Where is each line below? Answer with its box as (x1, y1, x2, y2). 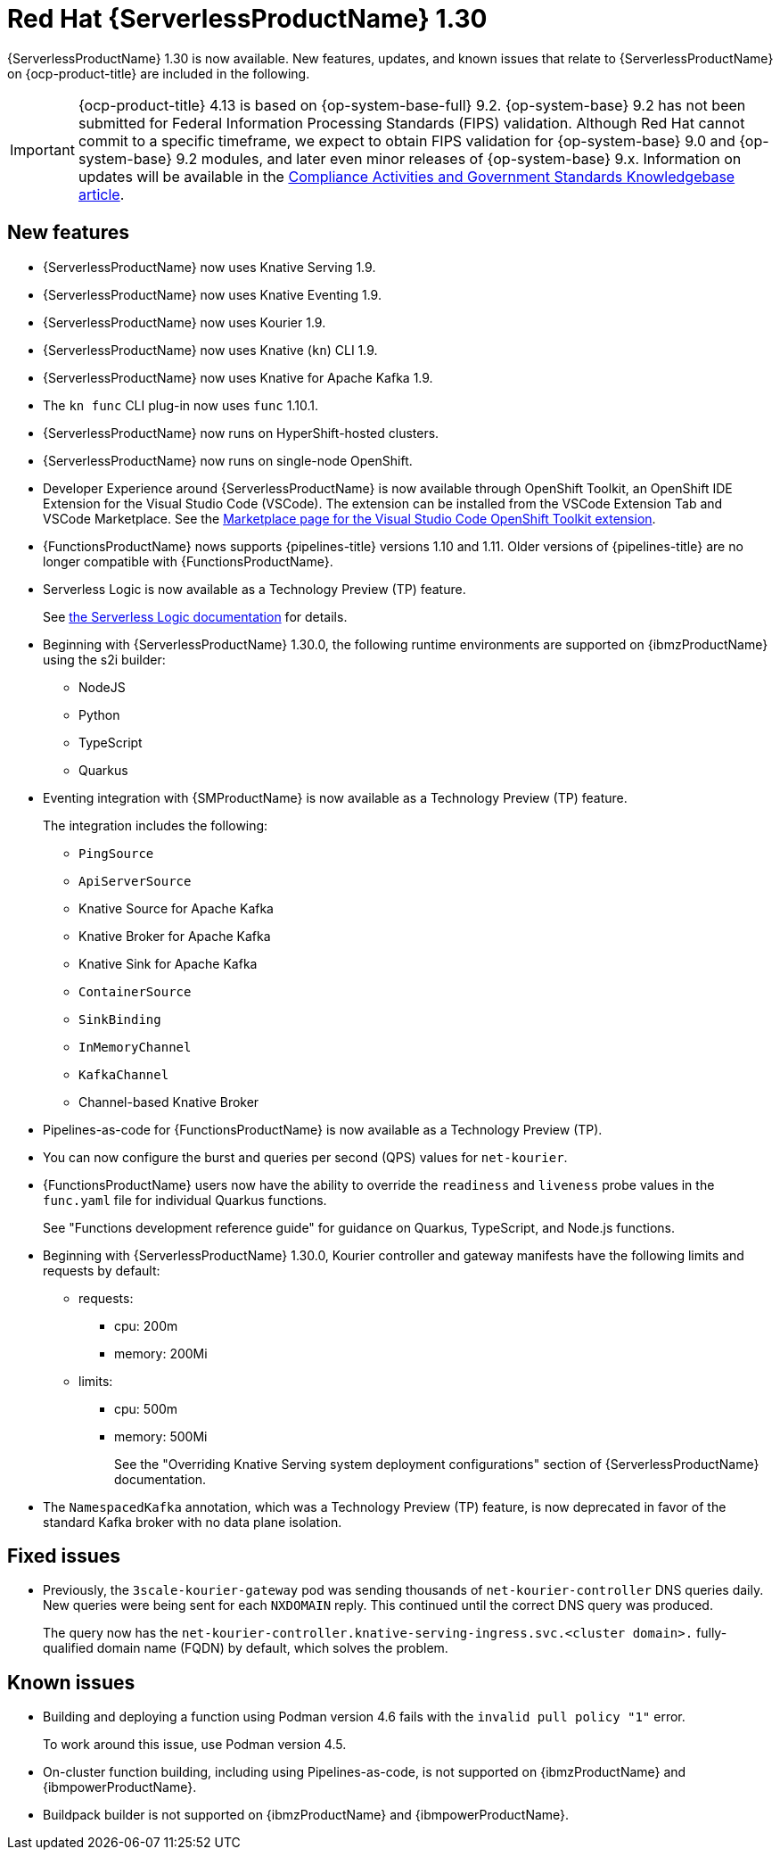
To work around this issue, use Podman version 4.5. (43, 1737, 347, 1753)
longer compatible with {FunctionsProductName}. (43, 553, 333, 569)
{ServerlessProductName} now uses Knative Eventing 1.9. (43, 286, 382, 302)
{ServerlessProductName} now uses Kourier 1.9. (43, 314, 326, 330)
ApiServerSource (78, 873, 192, 888)
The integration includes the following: (43, 817, 268, 833)
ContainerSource (78, 984, 192, 999)
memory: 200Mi (114, 1345, 208, 1361)
